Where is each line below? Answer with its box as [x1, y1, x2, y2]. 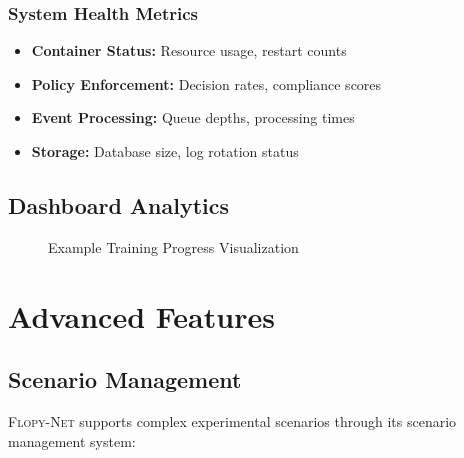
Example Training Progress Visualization [48, 236, 299, 257]
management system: [8, 430, 136, 451]
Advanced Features [8, 295, 275, 336]
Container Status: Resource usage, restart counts [31, 40, 347, 61]
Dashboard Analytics [8, 189, 230, 220]
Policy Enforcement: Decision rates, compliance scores [31, 73, 382, 94]
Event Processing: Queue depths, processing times [31, 107, 355, 128]
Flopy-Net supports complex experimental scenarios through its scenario [8, 410, 457, 431]
